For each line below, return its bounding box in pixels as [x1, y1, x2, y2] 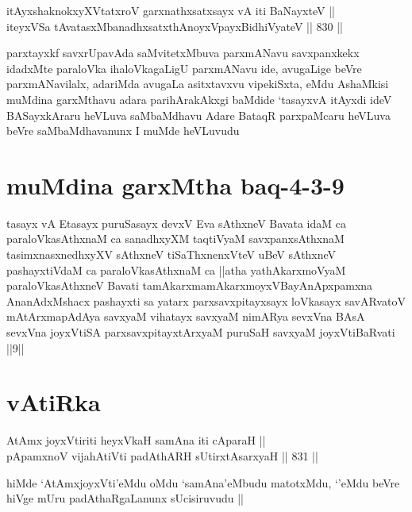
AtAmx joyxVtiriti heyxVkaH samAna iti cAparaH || [6, 432, 266, 448]
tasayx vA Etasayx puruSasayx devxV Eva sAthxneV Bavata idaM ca [6, 214, 346, 231]
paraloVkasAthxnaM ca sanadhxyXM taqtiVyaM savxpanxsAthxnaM [6, 230, 345, 247]
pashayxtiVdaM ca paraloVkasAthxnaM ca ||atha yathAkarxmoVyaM [6, 261, 346, 278]
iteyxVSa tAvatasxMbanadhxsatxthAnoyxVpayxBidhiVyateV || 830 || [6, 17, 343, 34]
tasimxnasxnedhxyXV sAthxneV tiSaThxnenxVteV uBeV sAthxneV [6, 246, 337, 263]
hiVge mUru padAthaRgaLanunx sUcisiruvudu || [6, 490, 244, 506]
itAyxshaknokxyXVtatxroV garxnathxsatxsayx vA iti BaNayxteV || [6, 2, 335, 18]
